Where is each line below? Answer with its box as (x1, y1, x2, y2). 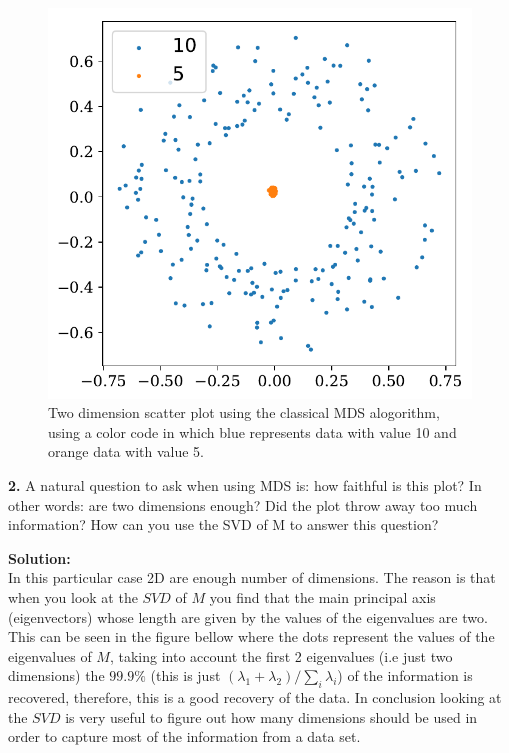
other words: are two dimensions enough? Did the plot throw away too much (8, 494, 478, 515)
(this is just (150, 665, 221, 686)
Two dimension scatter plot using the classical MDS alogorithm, (48, 402, 440, 423)
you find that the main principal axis (209, 586, 436, 607)
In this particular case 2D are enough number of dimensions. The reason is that (8, 567, 496, 588)
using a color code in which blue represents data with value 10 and (48, 421, 457, 442)
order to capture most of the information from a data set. (8, 726, 361, 747)
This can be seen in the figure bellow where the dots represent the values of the (8, 626, 495, 647)
